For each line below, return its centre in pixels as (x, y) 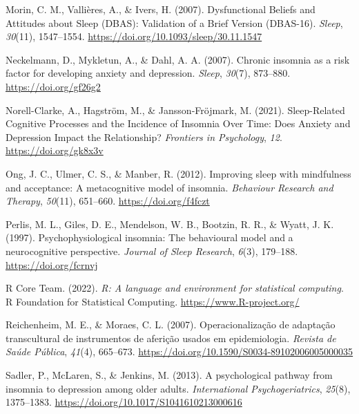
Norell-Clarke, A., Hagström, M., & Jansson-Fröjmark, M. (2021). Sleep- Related (175, 110)
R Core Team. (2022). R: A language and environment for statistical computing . (175, 288)
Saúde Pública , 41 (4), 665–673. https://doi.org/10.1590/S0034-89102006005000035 (179, 351)
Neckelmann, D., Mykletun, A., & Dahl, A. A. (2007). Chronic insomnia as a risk (178, 59)
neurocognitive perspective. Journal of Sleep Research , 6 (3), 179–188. (152, 251)
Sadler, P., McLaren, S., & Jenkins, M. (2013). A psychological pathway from (169, 375)
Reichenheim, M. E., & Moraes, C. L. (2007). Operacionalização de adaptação (171, 324)
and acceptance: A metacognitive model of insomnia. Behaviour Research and (169, 187)
